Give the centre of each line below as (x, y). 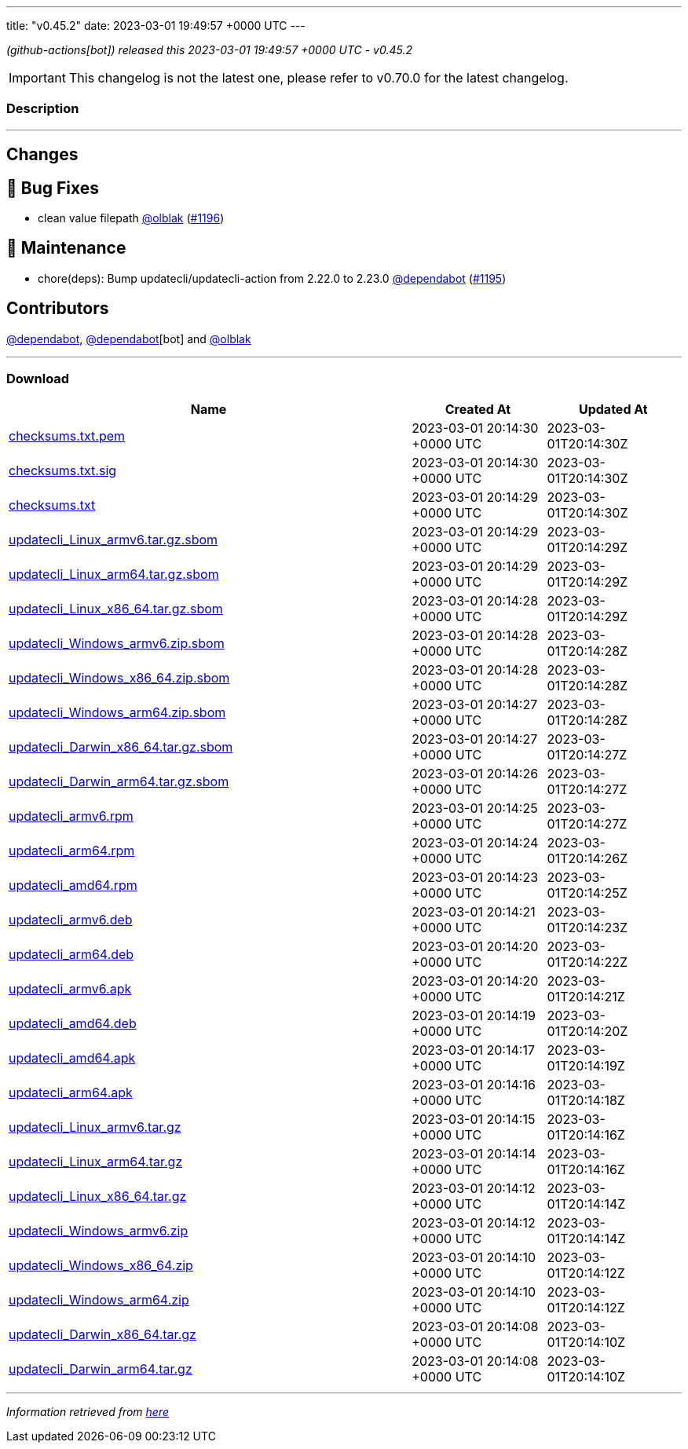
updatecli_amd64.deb (73, 1024)
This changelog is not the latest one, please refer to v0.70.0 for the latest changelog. (318, 78)
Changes (42, 155)
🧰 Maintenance (66, 248)
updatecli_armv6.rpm (71, 816)
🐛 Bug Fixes (53, 188)
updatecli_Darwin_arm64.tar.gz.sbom (119, 782)
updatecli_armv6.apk (70, 989)
